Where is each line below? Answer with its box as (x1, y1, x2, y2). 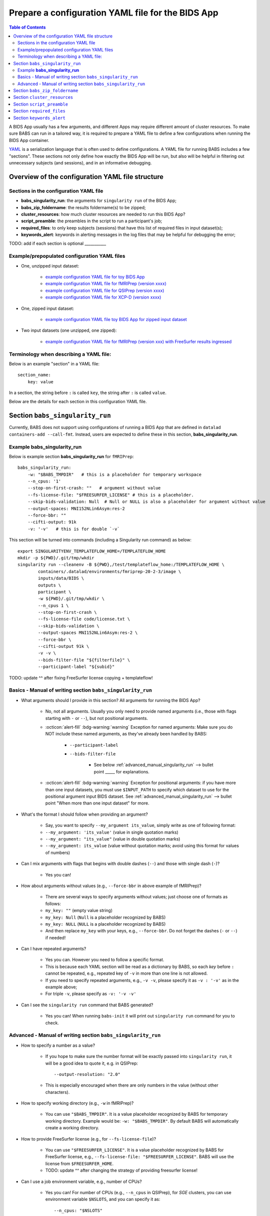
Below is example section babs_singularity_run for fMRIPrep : (9, 453, 134, 459)
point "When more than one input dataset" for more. (45, 800, 150, 806)
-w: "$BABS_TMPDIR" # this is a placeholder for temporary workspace (27, 472, 202, 477)
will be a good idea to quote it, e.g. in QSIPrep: (45, 1060, 138, 1066)
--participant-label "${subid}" (38, 664, 115, 670)
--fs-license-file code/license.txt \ (38, 616, 130, 622)
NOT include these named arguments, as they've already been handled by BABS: (45, 731, 207, 737)
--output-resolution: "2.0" (54, 1072, 121, 1077)
